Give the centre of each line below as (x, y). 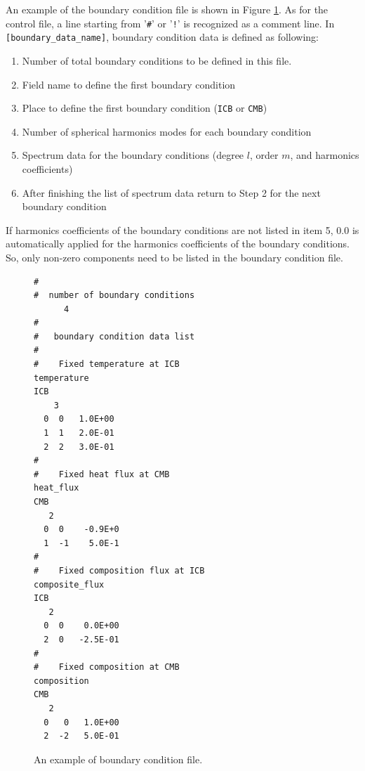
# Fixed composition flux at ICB (119, 570)
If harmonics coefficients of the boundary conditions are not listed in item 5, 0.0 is (182, 229)
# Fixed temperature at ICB (107, 364)
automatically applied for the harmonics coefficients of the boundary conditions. (178, 244)
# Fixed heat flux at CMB (102, 474)
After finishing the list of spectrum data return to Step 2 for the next (171, 192)
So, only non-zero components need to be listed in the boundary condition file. (174, 257)
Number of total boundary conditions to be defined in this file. (157, 60)
